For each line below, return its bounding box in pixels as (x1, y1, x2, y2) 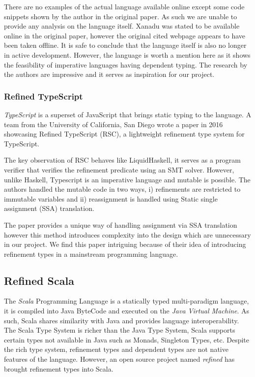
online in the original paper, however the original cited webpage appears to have (4, 30, 246, 40)
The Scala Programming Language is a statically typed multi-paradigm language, (4, 296, 249, 306)
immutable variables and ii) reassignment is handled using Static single (4, 193, 218, 204)
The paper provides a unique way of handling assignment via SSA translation (4, 219, 237, 230)
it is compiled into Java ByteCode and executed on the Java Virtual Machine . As (4, 306, 250, 316)
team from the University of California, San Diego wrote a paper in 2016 (4, 119, 223, 129)
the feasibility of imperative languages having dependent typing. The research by (4, 59, 248, 69)
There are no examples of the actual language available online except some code (4, 1, 245, 11)
